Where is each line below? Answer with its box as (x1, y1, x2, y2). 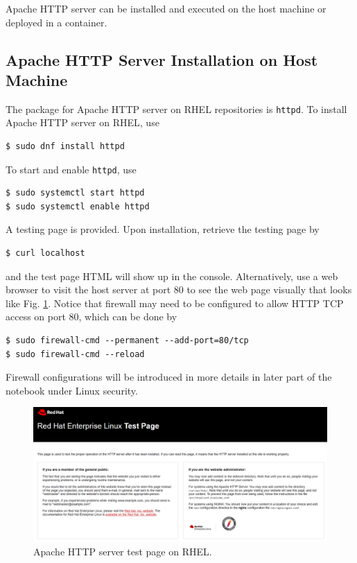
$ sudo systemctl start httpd (6, 188, 145, 198)
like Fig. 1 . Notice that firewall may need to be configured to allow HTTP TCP (6, 295, 344, 310)
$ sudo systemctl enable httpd (6, 201, 150, 211)
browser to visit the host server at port (6, 282, 171, 297)
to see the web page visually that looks (186, 282, 352, 297)
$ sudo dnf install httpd (6, 141, 125, 152)
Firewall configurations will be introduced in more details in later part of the (6, 370, 332, 384)
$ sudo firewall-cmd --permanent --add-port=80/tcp (6, 336, 249, 346)
